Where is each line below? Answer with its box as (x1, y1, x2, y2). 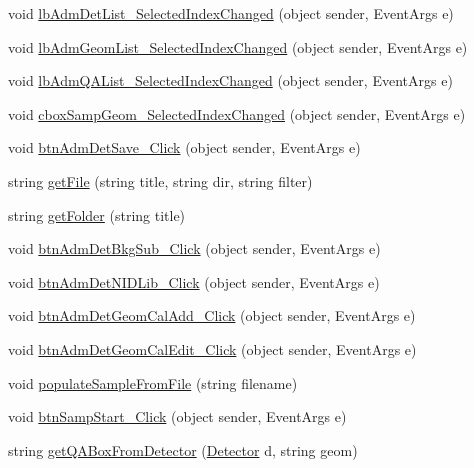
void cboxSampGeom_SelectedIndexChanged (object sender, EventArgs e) (8, 103, 466, 124)
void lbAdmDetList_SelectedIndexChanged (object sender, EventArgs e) (8, 3, 454, 23)
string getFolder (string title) (8, 204, 186, 225)
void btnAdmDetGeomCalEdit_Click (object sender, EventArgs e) (8, 338, 417, 359)
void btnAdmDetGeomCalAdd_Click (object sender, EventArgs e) (8, 305, 416, 326)
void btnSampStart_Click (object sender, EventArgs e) (8, 406, 347, 427)
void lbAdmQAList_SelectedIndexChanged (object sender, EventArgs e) (8, 70, 453, 91)
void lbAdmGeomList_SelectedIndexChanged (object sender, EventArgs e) (8, 36, 468, 57)
